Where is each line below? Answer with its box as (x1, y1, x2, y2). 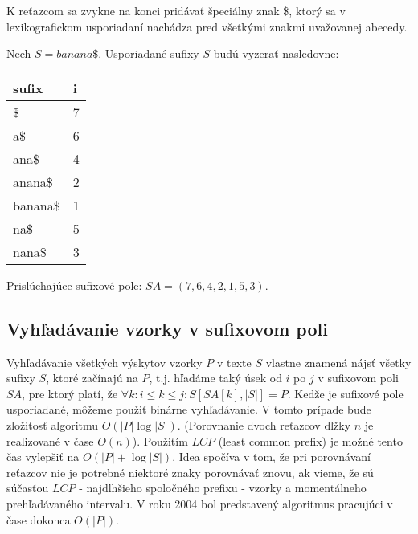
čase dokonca (6, 511, 71, 528)
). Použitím (132, 432, 188, 449)
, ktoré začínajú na (46, 369, 138, 386)
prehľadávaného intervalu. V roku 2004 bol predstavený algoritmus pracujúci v (6, 495, 393, 512)
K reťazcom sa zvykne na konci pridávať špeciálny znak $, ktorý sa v (6, 2, 346, 18)
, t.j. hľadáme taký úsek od (149, 369, 282, 386)
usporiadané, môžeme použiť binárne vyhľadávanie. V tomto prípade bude (6, 401, 371, 418)
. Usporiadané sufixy (98, 45, 199, 62)
